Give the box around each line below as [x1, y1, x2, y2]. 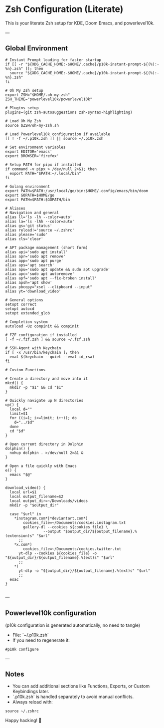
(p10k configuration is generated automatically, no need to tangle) [5, 622, 141, 628]
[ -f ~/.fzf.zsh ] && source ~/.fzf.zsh [5, 337, 91, 342]
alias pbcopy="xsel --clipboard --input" [5, 284, 93, 289]
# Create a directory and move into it [5, 376, 88, 381]
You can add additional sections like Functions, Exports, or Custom [12, 683, 150, 689]
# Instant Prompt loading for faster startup [5, 57, 101, 62]
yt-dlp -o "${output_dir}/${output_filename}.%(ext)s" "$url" [18, 568, 151, 573]
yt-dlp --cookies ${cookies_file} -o [18, 550, 97, 556]
